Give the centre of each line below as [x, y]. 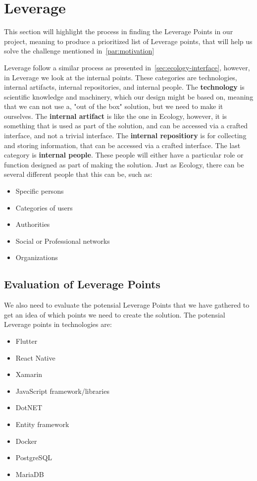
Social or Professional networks [63, 240]
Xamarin [29, 374]
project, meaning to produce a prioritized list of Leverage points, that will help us [128, 41]
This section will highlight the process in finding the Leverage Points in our [119, 31]
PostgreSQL [34, 457]
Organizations [37, 257]
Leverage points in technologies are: [58, 324]
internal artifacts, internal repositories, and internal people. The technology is [124, 87]
